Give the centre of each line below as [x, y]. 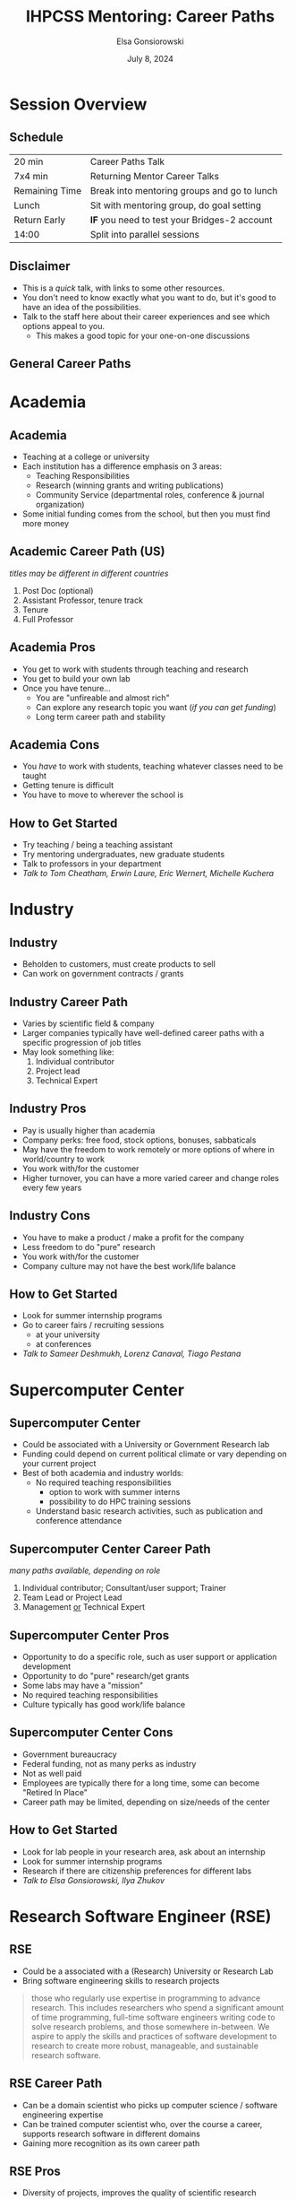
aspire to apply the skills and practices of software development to [154, 2036]
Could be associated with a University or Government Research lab [146, 1445]
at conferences [63, 1344]
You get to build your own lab [76, 678]
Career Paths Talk [127, 161]
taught [34, 776]
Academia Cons [55, 745]
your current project [59, 1464]
